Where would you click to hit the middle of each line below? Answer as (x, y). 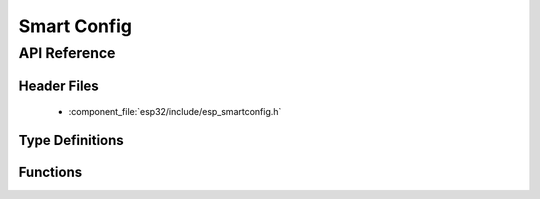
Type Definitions (71, 140)
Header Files (58, 85)
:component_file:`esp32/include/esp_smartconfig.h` (175, 112)
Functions (50, 172)
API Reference (67, 53)
